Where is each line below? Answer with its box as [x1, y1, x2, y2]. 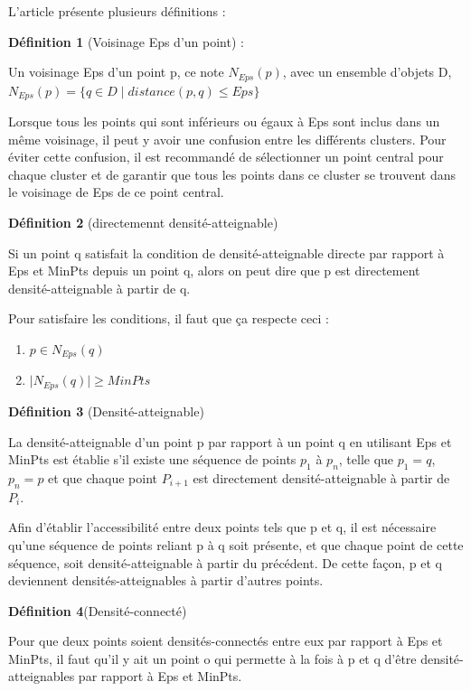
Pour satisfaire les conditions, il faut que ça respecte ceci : [8, 309, 329, 328]
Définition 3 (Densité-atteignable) [8, 401, 204, 420]
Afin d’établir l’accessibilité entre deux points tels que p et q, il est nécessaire [8, 518, 437, 537]
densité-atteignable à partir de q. [8, 278, 191, 297]
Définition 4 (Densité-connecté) [8, 601, 187, 620]
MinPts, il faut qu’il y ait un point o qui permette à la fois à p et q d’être [8, 649, 417, 668]
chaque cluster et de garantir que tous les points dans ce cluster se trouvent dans [8, 164, 457, 183]
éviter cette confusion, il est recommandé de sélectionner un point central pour [8, 147, 444, 166]
